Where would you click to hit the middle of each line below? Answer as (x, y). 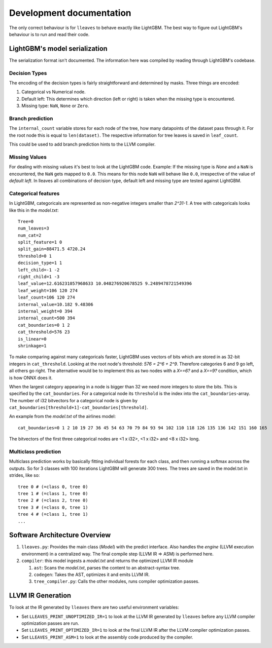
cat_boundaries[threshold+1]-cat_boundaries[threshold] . (79, 408)
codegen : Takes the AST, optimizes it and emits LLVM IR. (92, 574)
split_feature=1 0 (40, 242)
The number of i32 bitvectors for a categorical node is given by (73, 400)
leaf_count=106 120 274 (47, 298)
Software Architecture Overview (60, 535)
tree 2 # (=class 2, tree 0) (53, 500)
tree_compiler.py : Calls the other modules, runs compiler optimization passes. (117, 581)
